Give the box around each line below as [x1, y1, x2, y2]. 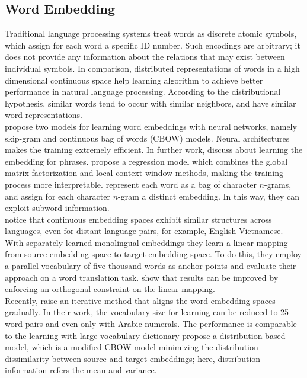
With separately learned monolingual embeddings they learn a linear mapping [5, 236, 288, 248]
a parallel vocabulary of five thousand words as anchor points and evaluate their [5, 260, 296, 272]
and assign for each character [5, 190, 110, 202]
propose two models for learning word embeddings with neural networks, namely [5, 120, 297, 132]
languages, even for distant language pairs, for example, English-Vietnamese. [5, 225, 283, 237]
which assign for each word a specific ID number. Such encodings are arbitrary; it [5, 39, 300, 51]
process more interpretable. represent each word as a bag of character [5, 178, 257, 190]
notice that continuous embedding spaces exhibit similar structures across [5, 213, 272, 225]
